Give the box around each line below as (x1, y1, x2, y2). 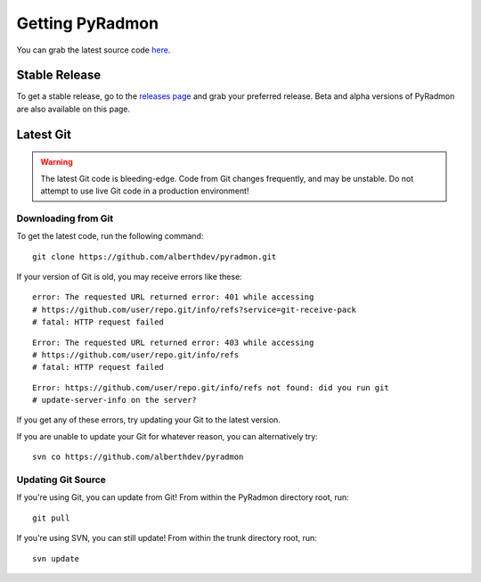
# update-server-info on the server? (32, 395, 198, 406)
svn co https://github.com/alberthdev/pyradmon (32, 452, 244, 463)
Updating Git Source (16, 473, 107, 486)
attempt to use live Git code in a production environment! (40, 185, 249, 196)
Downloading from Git (16, 212, 114, 225)
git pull (32, 512, 70, 523)
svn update (32, 553, 80, 563)
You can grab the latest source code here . (16, 45, 171, 55)
